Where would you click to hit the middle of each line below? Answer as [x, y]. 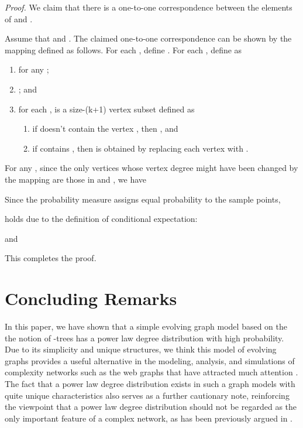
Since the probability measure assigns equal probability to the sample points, [143, 199]
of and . [19, 18]
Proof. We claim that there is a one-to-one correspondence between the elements [149, 7]
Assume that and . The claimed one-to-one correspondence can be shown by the [148, 38]
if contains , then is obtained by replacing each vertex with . [140, 148]
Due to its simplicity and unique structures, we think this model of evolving [141, 349]
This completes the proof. [51, 258]
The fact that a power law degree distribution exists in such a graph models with [150, 384]
